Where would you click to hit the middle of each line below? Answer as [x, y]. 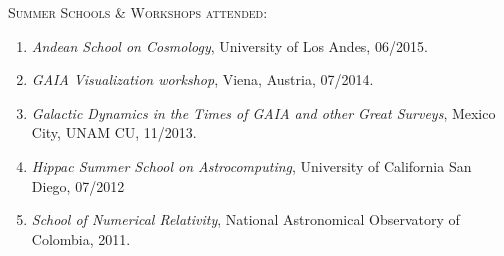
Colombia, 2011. [81, 238]
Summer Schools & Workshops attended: [138, 12]
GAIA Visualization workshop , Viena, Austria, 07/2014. [202, 79]
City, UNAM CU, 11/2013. [114, 132]
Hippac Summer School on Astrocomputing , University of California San [251, 165]
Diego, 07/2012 [78, 185]
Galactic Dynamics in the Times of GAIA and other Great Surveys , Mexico [263, 112]
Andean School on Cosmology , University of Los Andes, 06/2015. [229, 45]
